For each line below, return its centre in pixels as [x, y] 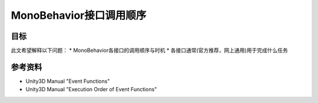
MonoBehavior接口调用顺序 [79, 15]
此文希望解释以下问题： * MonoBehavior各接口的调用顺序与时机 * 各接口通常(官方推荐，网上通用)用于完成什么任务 [149, 51]
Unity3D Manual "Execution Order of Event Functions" [91, 89]
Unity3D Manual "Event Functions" [68, 81]
